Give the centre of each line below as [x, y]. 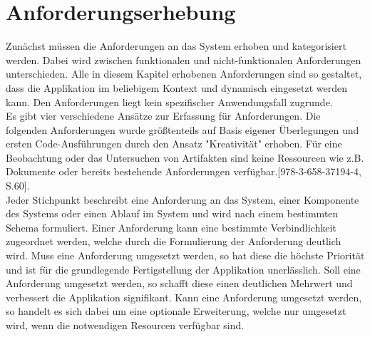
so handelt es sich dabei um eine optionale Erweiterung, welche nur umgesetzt [176, 311]
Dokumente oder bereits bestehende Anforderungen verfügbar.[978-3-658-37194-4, [184, 171]
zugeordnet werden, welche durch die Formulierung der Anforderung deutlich [174, 241]
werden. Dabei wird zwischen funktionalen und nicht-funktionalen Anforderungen [184, 59]
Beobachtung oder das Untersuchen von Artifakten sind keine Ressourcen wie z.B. [185, 157]
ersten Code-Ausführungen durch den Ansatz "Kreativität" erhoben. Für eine [174, 144]
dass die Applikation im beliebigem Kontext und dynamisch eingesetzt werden [177, 87]
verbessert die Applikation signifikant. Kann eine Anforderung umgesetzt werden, [184, 297]
